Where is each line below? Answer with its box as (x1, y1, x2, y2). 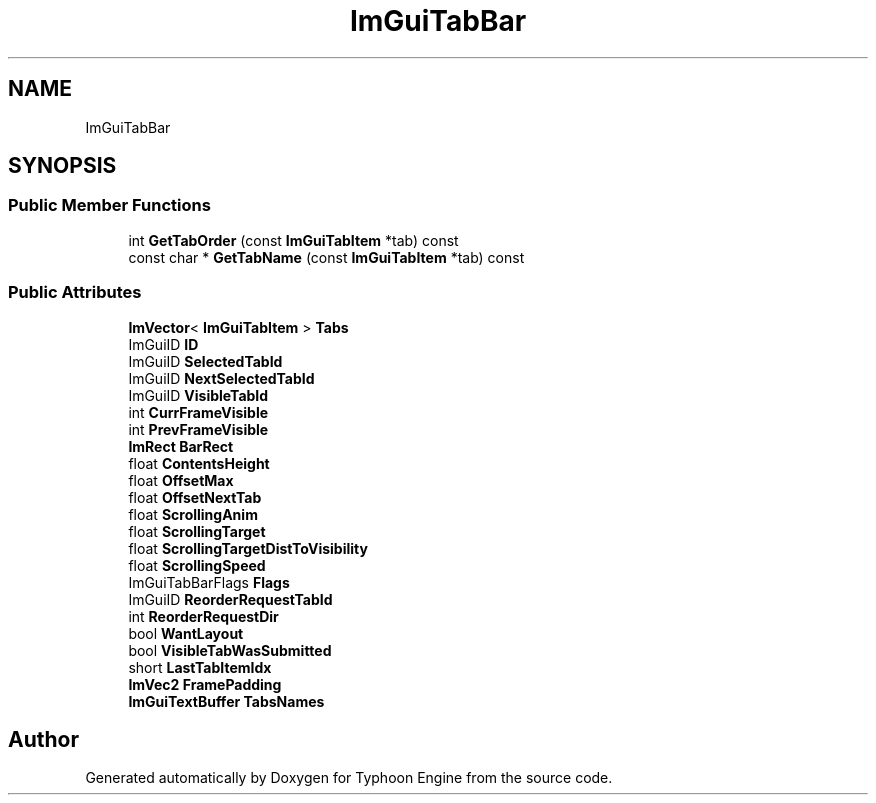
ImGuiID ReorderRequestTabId (128, 590, 333, 608)
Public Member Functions (8, 195, 211, 216)
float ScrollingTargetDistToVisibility (128, 539, 368, 557)
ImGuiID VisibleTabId (128, 386, 269, 404)
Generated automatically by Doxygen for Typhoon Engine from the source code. (85, 769, 613, 787)
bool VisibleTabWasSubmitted (128, 641, 332, 659)
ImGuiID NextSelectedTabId (128, 369, 315, 387)
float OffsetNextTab (128, 488, 262, 506)
